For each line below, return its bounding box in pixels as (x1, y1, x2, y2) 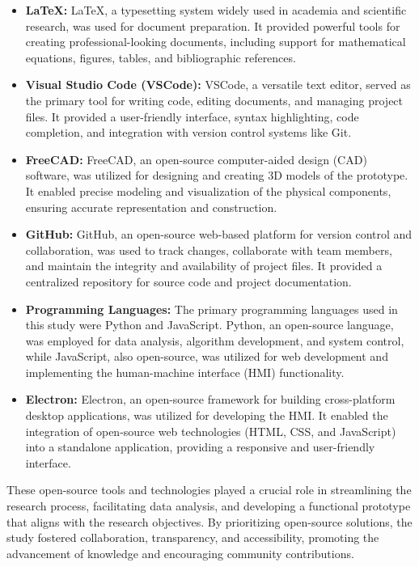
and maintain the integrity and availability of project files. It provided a (25, 257, 383, 274)
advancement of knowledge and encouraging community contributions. (6, 544, 354, 561)
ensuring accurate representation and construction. (25, 198, 277, 215)
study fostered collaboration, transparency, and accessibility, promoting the (6, 529, 379, 546)
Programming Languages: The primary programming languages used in (25, 300, 398, 317)
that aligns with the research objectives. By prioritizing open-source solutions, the (6, 513, 413, 530)
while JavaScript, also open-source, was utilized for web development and (25, 348, 388, 365)
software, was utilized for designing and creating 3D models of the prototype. (25, 167, 408, 184)
